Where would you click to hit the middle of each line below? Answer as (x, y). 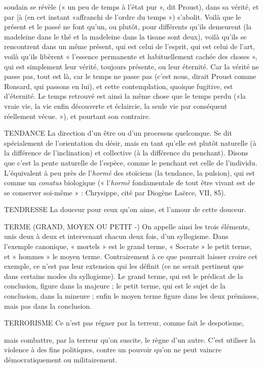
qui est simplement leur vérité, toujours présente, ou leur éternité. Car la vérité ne (132, 66)
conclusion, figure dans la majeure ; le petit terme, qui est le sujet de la (115, 286)
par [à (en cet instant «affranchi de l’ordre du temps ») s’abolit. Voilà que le (123, 16)
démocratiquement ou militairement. (61, 359)
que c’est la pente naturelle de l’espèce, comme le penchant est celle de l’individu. (131, 162)
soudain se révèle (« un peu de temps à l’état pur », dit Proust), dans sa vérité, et (131, 7)
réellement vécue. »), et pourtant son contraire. (77, 116)
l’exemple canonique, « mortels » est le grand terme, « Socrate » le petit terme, (128, 246)
